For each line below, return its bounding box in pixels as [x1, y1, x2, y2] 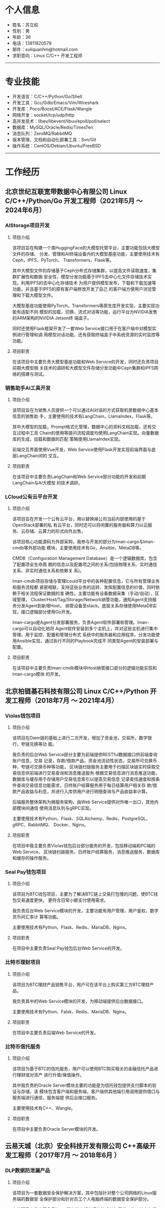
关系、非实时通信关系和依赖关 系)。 [12, 568, 84, 574]
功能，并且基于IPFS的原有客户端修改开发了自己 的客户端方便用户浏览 [12, 286, 152, 292]
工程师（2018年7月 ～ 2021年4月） [11, 696, 118, 705]
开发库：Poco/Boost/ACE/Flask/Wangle [12, 105, 92, 111]
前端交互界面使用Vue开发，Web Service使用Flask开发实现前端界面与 [12, 447, 152, 452]
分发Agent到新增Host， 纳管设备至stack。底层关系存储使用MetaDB [16, 603, 153, 609]
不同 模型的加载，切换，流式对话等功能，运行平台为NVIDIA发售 [29, 309, 158, 314]
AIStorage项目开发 [5, 222, 50, 229]
